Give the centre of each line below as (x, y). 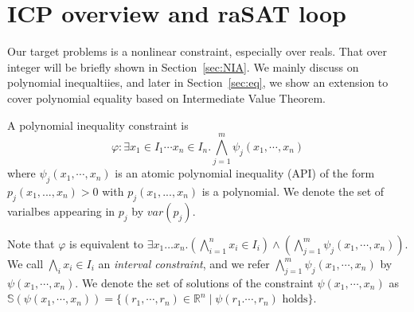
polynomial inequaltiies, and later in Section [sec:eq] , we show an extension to (198, 82)
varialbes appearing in (61, 211)
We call (25, 263)
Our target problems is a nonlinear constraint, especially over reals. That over (197, 51)
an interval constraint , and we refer (184, 263)
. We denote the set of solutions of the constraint (194, 282)
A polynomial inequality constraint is (98, 125)
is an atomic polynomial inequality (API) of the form (245, 173)
